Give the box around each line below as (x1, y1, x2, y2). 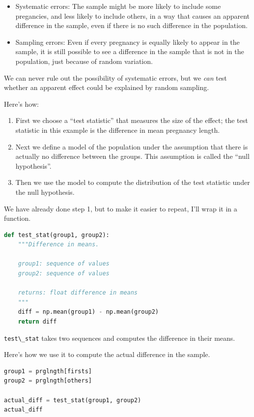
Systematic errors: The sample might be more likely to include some (15, 1, 221, 11)
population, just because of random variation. (15, 56, 153, 66)
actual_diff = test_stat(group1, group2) (4, 396, 141, 404)
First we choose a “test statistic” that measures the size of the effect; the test (15, 115, 248, 125)
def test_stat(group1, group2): (4, 231, 110, 238)
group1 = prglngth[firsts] (4, 367, 92, 375)
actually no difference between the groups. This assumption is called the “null (15, 151, 250, 161)
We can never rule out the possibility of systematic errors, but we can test (4, 72, 227, 83)
